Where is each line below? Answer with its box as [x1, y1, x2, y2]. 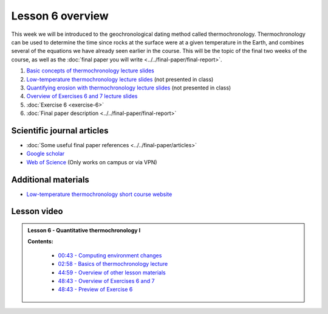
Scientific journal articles [11, 125, 109, 136]
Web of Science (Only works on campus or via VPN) [26, 158, 157, 166]
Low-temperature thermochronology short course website [26, 190, 173, 198]
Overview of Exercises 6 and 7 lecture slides [26, 92, 138, 100]
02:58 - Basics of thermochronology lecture [58, 260, 168, 268]
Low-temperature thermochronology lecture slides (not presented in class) [26, 75, 214, 83]
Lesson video [11, 206, 63, 217]
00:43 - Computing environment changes [58, 251, 162, 259]
